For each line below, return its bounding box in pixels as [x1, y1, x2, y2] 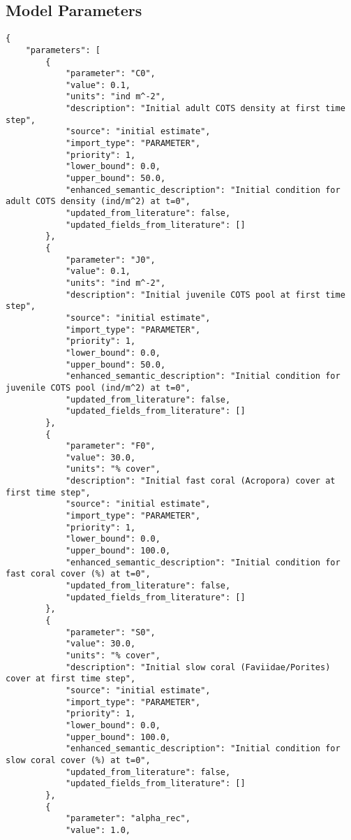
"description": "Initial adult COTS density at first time [65, 103, 345, 114]
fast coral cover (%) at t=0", [6, 569, 151, 579]
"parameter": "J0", [65, 254, 156, 265]
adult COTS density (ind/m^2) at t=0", [6, 196, 191, 207]
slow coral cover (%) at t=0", [6, 755, 151, 765]
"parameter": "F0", [65, 441, 156, 451]
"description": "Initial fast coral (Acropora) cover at [65, 476, 336, 486]
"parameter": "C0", [65, 68, 156, 79]
